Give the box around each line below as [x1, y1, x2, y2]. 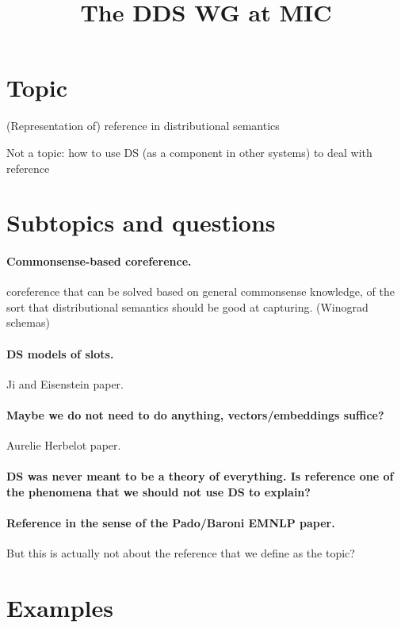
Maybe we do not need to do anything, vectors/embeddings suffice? [6, 407, 384, 423]
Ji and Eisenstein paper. [6, 375, 124, 392]
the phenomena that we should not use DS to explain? [6, 484, 311, 500]
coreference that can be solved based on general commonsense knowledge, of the [6, 283, 395, 300]
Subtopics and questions [6, 206, 276, 239]
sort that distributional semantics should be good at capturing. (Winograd [6, 298, 369, 315]
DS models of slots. [6, 345, 114, 362]
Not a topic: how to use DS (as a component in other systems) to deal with [6, 144, 372, 160]
